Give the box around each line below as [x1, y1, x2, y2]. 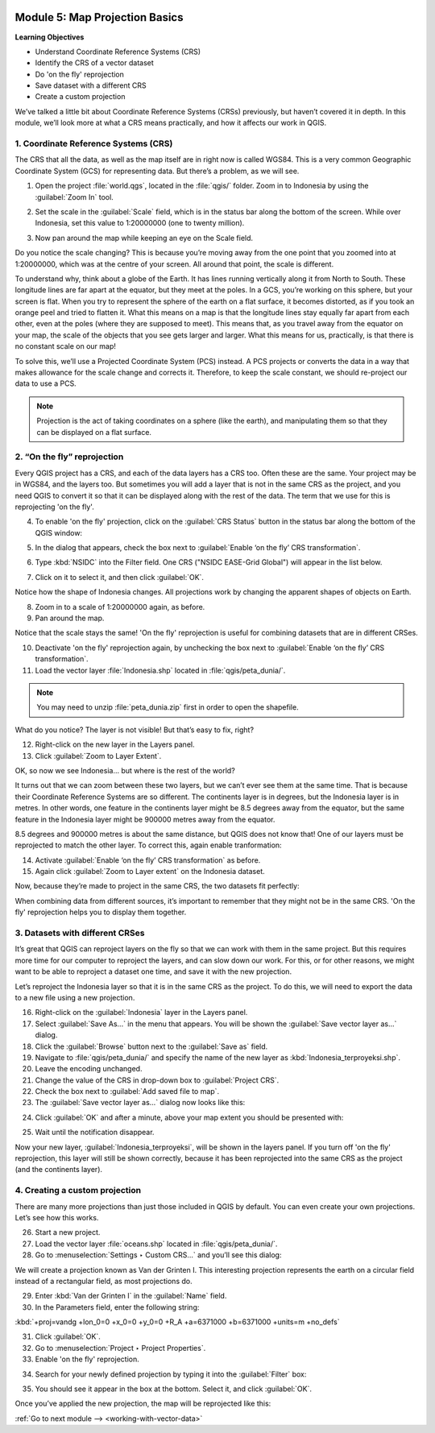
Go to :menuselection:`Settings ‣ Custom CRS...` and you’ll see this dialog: [35, 1250, 282, 1260]
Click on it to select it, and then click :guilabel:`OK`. [35, 572, 205, 582]
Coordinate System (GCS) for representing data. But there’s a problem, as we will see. [14, 166, 300, 176]
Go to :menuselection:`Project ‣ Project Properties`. [35, 1343, 206, 1352]
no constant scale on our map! [14, 342, 117, 351]
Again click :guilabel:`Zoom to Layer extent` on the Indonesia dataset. [35, 867, 265, 876]
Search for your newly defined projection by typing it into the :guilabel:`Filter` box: [35, 1369, 307, 1379]
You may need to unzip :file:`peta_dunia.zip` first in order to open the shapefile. [36, 702, 299, 712]
